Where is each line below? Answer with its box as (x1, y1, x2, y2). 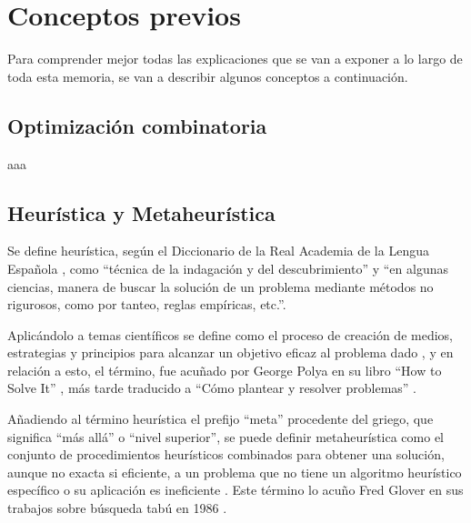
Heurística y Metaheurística (7, 198, 276, 226)
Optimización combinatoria (7, 111, 267, 139)
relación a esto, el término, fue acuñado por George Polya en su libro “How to (7, 360, 442, 379)
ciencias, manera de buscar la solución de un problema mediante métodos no (7, 277, 434, 296)
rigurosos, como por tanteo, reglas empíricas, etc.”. (7, 295, 286, 314)
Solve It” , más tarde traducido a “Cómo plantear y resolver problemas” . (7, 378, 417, 397)
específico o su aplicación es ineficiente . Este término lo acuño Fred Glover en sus (7, 480, 464, 499)
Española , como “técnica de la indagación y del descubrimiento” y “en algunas (7, 258, 449, 277)
